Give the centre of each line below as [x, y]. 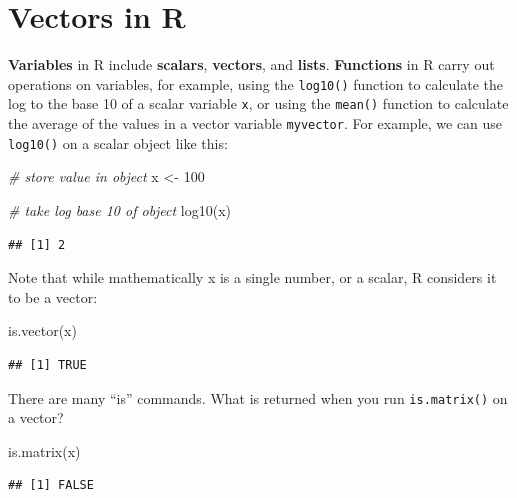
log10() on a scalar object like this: [118, 142]
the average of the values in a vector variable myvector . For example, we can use [255, 123]
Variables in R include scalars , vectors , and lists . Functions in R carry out [251, 64]
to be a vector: [53, 296]
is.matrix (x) [44, 450]
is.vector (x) [42, 330]
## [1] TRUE [47, 364]
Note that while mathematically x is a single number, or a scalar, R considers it [252, 277]
